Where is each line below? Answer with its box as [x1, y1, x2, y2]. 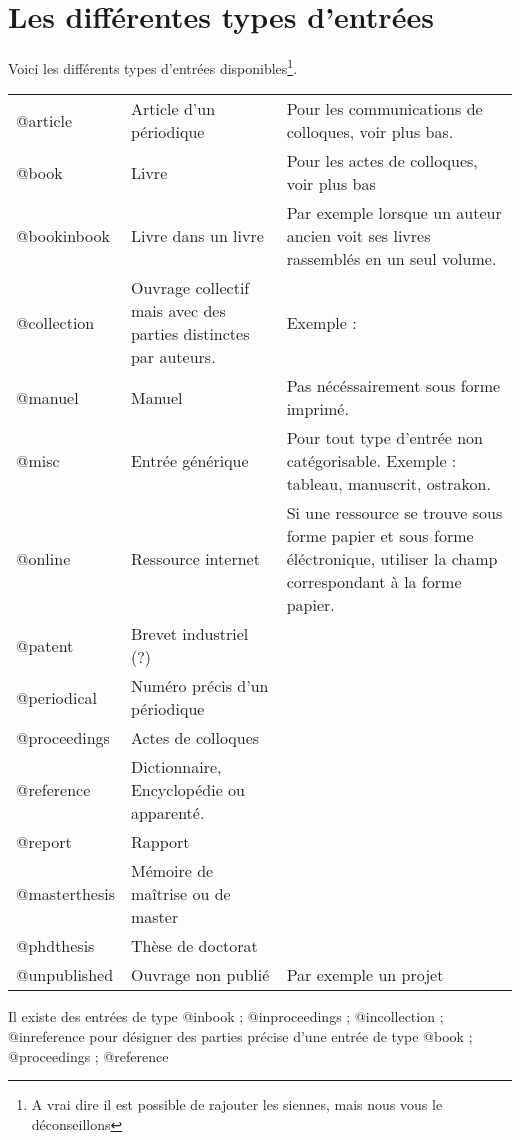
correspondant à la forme [286, 570, 462, 594]
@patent [16, 633, 74, 657]
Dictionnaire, [130, 755, 222, 779]
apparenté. [130, 801, 205, 825]
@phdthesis [16, 934, 95, 958]
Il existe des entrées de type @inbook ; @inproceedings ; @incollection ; [8, 1006, 444, 1027]
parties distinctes [130, 322, 250, 346]
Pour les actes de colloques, [286, 149, 478, 173]
